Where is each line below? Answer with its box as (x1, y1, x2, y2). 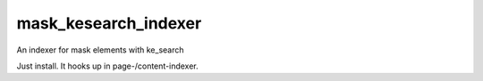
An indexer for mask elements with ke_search (16, 45, 184, 55)
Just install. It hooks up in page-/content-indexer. (16, 61, 199, 71)
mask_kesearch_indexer (16, 13, 202, 33)
